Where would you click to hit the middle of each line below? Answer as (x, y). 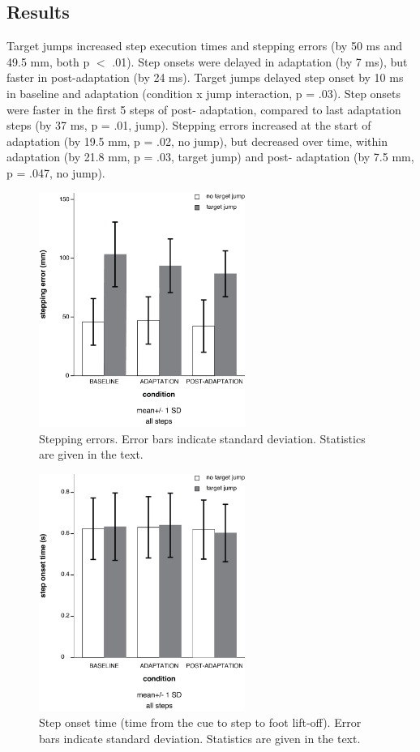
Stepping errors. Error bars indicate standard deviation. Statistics (202, 438)
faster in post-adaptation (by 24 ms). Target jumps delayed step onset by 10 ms (205, 77)
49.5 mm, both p (48, 61)
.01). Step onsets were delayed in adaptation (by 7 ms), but (260, 61)
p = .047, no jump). (56, 172)
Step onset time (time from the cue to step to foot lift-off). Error (200, 722)
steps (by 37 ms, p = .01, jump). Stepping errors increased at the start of (189, 125)
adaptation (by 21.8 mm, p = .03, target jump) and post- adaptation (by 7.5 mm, (210, 157)
